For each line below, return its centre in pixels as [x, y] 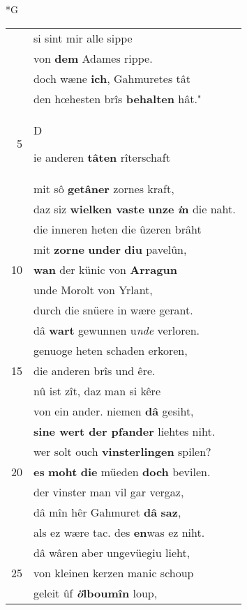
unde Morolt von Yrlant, [93, 289]
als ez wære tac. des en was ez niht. [119, 532]
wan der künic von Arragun [105, 269]
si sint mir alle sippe [83, 38]
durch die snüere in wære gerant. [113, 310]
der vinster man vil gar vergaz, [109, 491]
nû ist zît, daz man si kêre [97, 390]
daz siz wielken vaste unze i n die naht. [135, 208]
